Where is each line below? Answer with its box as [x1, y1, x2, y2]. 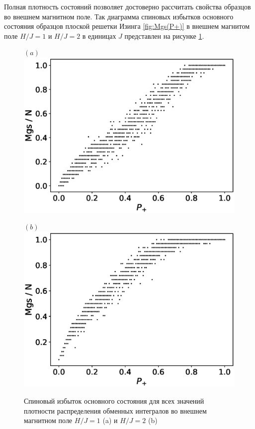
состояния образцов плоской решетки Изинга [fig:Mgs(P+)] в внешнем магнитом [4, 21, 250, 31]
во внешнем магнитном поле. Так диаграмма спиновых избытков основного [4, 11, 234, 21]
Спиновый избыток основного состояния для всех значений [24, 395, 204, 406]
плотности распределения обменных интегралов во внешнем [24, 405, 207, 416]
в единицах [82, 30, 116, 41]
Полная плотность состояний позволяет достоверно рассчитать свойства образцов [4, 1, 251, 11]
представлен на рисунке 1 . [124, 30, 204, 41]
